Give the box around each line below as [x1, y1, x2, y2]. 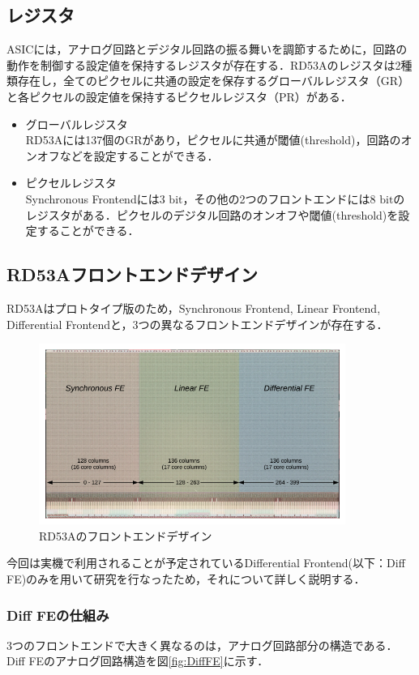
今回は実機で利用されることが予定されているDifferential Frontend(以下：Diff [6, 554, 405, 571]
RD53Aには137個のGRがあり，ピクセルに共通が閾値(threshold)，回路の [25, 131, 401, 148]
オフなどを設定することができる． [36, 147, 219, 164]
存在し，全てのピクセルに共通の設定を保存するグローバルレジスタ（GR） [17, 72, 410, 89]
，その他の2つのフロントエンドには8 [182, 190, 376, 207]
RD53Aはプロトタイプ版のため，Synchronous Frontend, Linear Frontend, [6, 299, 381, 316]
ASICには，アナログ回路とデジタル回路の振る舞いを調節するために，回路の [6, 41, 408, 58]
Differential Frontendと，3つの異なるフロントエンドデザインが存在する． [6, 315, 388, 332]
